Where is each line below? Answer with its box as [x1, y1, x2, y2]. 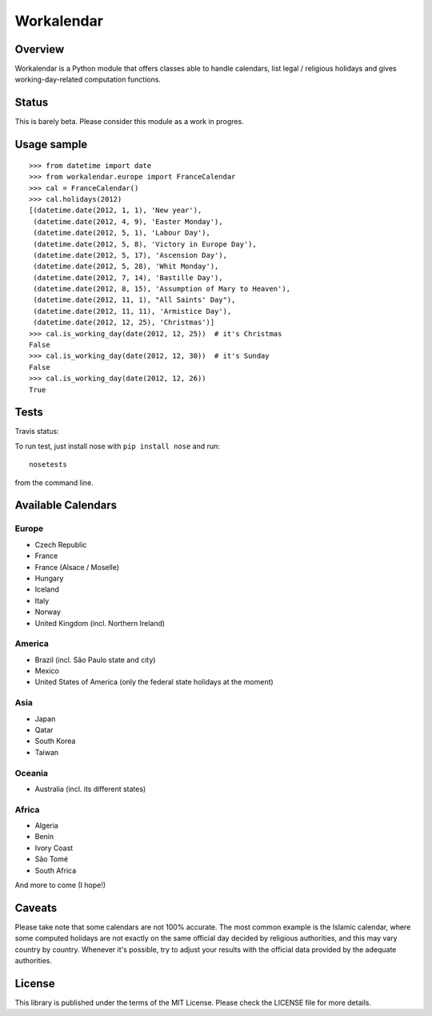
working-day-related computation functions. [14, 74, 162, 84]
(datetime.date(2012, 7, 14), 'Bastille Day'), [33, 273, 223, 282]
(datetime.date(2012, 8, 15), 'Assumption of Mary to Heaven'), [33, 284, 291, 294]
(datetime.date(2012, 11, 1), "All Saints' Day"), [33, 295, 236, 304]
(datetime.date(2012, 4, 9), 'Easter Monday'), [33, 217, 223, 226]
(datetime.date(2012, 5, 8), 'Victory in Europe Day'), [33, 239, 258, 248]
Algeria [34, 821, 59, 830]
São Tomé [34, 854, 68, 864]
